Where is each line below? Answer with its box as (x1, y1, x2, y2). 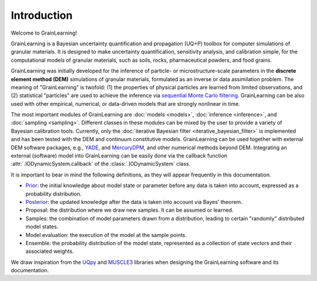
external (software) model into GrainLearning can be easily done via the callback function (11, 152, 228, 159)
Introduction (11, 9, 73, 22)
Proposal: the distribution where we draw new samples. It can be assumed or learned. (25, 206, 234, 214)
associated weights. (25, 247, 74, 255)
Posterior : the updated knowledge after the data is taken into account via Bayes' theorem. (25, 198, 243, 205)
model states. (25, 223, 59, 230)
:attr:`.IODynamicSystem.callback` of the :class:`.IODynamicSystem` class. (11, 160, 191, 168)
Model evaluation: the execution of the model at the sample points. (25, 231, 187, 238)
